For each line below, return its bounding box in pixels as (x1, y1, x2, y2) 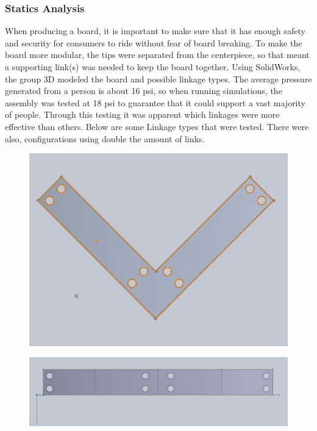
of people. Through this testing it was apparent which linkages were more (5, 108, 280, 121)
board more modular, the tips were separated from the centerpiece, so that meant (5, 48, 310, 61)
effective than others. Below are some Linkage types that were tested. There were (5, 120, 309, 132)
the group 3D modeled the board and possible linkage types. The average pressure (5, 72, 312, 85)
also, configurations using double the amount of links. (5, 132, 205, 145)
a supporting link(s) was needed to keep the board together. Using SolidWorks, (5, 60, 301, 73)
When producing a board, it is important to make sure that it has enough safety (5, 24, 305, 37)
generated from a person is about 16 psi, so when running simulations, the (5, 84, 282, 97)
